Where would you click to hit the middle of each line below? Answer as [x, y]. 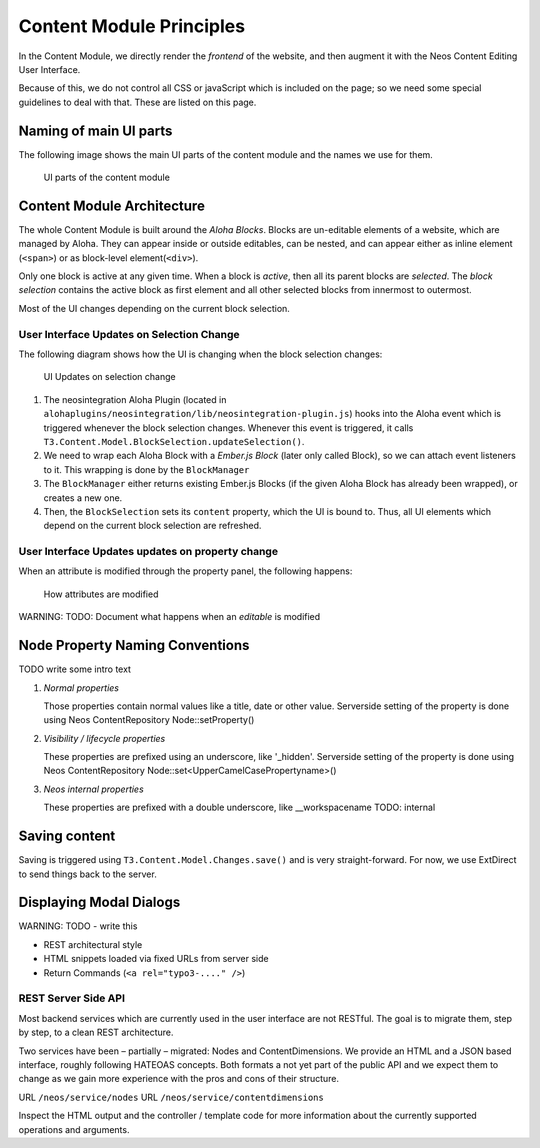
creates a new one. [83, 497]
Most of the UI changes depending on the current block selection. [154, 308]
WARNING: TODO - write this [78, 926]
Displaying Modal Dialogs [99, 902]
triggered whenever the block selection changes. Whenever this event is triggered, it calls [228, 427]
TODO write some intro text [75, 669]
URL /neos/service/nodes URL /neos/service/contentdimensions [171, 1097]
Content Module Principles [131, 26]
